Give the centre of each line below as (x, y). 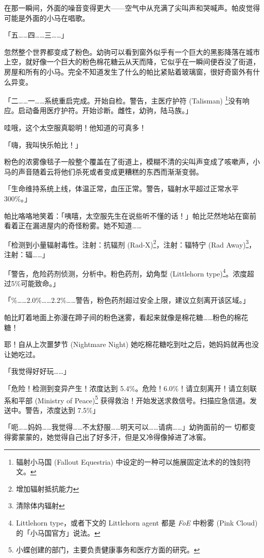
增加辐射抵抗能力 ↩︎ (47, 488)
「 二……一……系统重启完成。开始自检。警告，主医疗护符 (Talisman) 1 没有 (123, 100)
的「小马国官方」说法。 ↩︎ (58, 532)
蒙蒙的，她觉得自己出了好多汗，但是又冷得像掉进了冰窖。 (114, 437)
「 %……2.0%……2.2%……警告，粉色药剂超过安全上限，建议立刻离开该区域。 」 (127, 300)
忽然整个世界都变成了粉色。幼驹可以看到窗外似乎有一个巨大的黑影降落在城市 (132, 51)
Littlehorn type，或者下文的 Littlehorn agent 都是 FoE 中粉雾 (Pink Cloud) (137, 522)
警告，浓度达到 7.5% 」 (62, 410)
